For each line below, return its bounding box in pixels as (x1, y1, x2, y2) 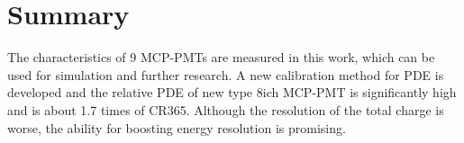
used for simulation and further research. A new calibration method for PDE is (7, 65, 444, 84)
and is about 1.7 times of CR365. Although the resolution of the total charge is (7, 100, 444, 119)
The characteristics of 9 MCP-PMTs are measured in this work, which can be (7, 48, 435, 67)
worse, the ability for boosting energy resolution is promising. (7, 118, 346, 137)
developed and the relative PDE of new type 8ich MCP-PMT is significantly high (7, 83, 457, 102)
